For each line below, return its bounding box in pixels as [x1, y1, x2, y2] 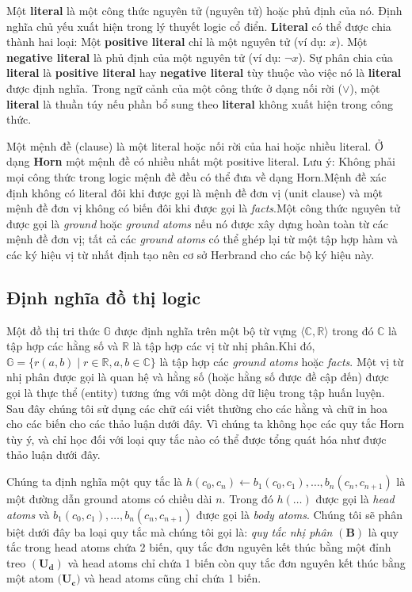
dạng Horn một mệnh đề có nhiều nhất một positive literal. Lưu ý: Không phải [6, 153, 395, 170]
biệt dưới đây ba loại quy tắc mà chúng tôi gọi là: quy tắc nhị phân [6, 523, 333, 540]
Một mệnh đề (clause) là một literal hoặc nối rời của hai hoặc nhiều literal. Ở [6, 137, 383, 154]
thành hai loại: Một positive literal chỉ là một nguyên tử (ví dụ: [6, 33, 326, 50]
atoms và [6, 506, 50, 522]
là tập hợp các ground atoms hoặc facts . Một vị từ [159, 353, 404, 369]
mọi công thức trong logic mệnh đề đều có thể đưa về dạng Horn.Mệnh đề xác [6, 168, 387, 185]
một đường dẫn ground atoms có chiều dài [6, 491, 212, 507]
